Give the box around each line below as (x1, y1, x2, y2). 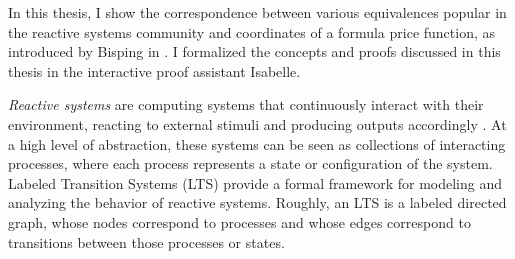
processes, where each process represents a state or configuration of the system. (8, 153, 493, 174)
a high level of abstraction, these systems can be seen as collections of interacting (8, 133, 506, 154)
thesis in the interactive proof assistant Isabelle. (8, 60, 301, 81)
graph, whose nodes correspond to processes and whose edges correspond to (8, 211, 471, 232)
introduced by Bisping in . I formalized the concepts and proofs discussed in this (8, 41, 501, 62)
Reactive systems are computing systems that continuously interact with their (8, 94, 484, 115)
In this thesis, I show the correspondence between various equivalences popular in (8, 2, 507, 22)
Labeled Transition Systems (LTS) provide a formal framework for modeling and (8, 172, 503, 193)
